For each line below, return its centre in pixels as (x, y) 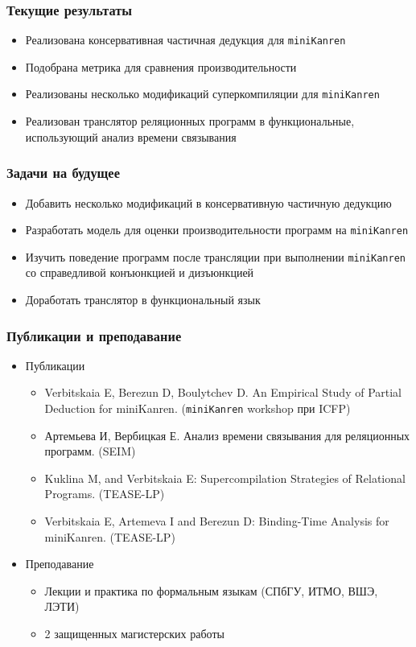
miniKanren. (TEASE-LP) (110, 536)
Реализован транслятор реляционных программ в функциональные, (190, 121)
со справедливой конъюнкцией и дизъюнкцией (140, 272)
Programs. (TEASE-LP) (105, 494)
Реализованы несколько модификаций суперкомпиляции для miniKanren (202, 94)
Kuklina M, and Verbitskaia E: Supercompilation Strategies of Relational (225, 478)
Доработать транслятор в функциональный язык (143, 300)
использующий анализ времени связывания (131, 136)
